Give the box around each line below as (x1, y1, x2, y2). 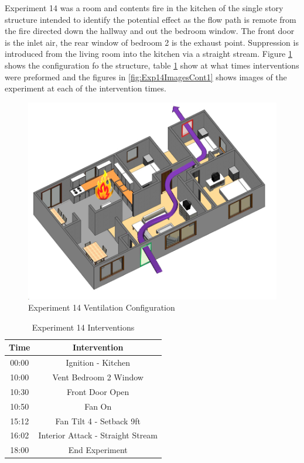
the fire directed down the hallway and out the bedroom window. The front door (5, 25, 295, 37)
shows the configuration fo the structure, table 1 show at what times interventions (5, 59, 299, 71)
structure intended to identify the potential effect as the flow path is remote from (5, 13, 296, 25)
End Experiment (68, 444, 128, 456)
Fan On (84, 400, 112, 412)
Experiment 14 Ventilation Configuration (28, 301, 175, 314)
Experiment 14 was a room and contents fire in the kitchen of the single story (5, 2, 283, 13)
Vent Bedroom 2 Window (52, 371, 144, 383)
